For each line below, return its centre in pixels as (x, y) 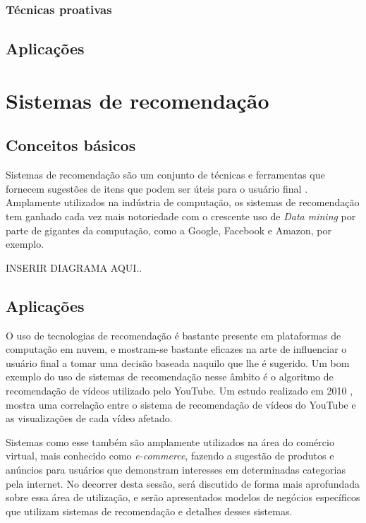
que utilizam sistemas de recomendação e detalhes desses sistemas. (149, 511)
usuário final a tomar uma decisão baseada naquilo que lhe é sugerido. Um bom (178, 362)
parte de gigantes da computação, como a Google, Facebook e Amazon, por (169, 230)
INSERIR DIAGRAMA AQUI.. (74, 267)
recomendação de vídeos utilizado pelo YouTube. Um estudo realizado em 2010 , (179, 390)
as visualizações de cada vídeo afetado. (89, 418)
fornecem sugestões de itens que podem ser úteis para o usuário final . (157, 188)
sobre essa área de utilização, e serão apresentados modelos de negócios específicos (183, 497)
